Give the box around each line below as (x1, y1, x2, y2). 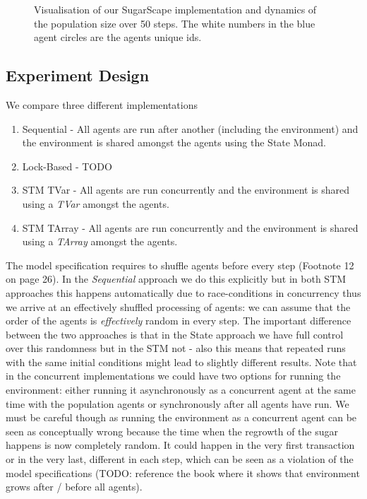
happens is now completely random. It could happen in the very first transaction (6, 438, 355, 452)
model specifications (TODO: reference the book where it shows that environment (6, 465, 360, 480)
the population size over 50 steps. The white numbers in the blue (34, 16, 315, 30)
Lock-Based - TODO (22, 158, 112, 173)
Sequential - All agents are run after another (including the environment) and (22, 121, 359, 136)
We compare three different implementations (6, 97, 198, 112)
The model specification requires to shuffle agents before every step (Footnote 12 (6, 257, 354, 272)
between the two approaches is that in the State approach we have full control (6, 327, 344, 341)
